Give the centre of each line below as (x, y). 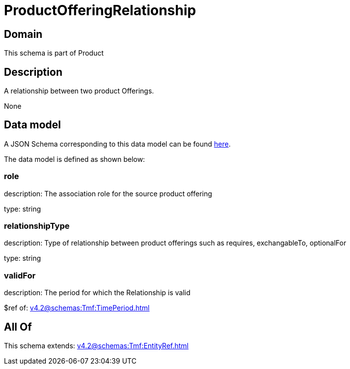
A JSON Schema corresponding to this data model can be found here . (117, 144)
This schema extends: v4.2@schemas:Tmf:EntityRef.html (96, 345)
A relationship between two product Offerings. (79, 91)
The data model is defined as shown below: (75, 159)
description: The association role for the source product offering (108, 193)
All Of (18, 327)
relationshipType (37, 226)
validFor (20, 275)
